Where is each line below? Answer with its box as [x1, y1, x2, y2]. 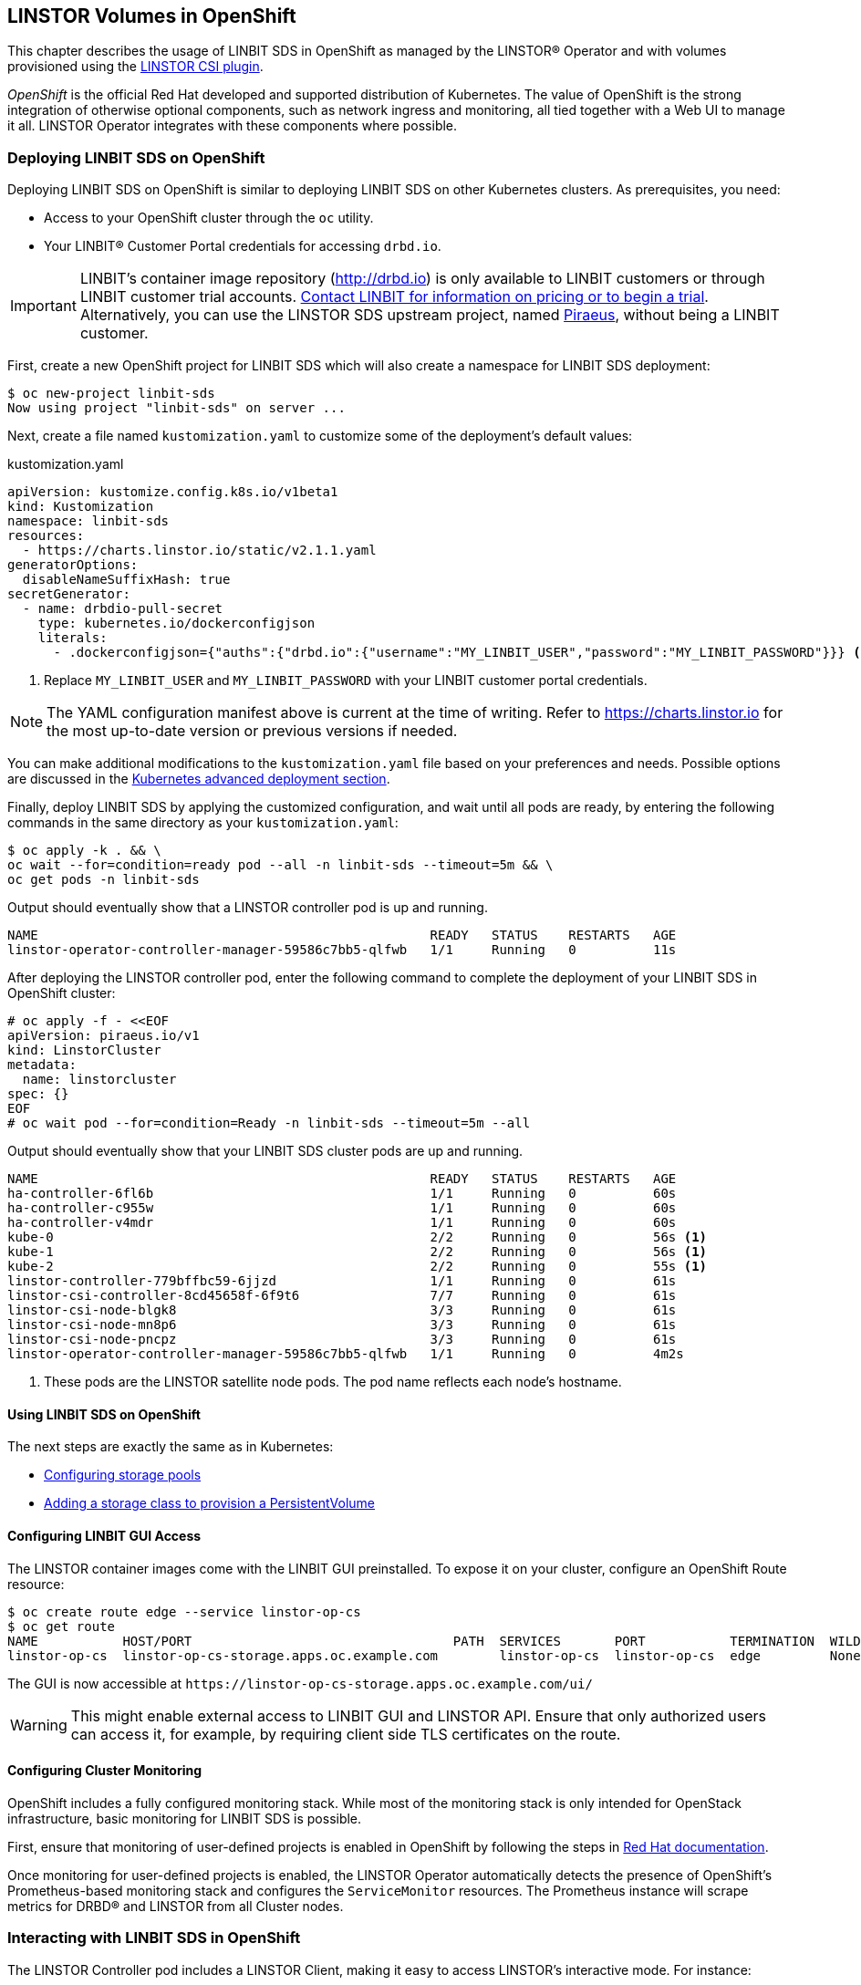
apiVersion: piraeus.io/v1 [7, 1028, 200, 1044]
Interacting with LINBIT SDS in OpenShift [7, 1928, 301, 1948]
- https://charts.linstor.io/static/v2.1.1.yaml [22, 543, 377, 558]
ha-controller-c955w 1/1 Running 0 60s [7, 1200, 677, 1216]
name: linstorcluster [22, 1072, 177, 1087]
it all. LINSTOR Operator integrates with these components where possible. [7, 118, 458, 134]
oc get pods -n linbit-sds [7, 872, 200, 888]
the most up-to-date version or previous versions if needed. [47, 722, 458, 741]
